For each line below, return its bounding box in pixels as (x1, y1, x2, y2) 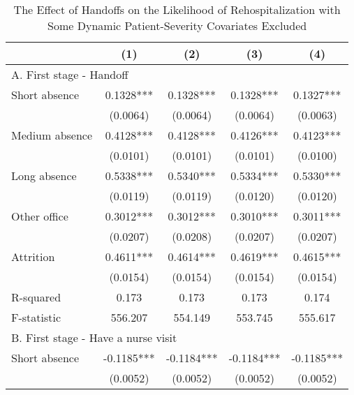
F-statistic (11, 309, 61, 325)
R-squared (11, 289, 61, 305)
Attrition (11, 248, 55, 264)
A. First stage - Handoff (11, 66, 128, 82)
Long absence (11, 167, 77, 184)
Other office (11, 208, 68, 224)
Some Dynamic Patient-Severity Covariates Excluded (47, 17, 307, 33)
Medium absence (11, 127, 93, 143)
